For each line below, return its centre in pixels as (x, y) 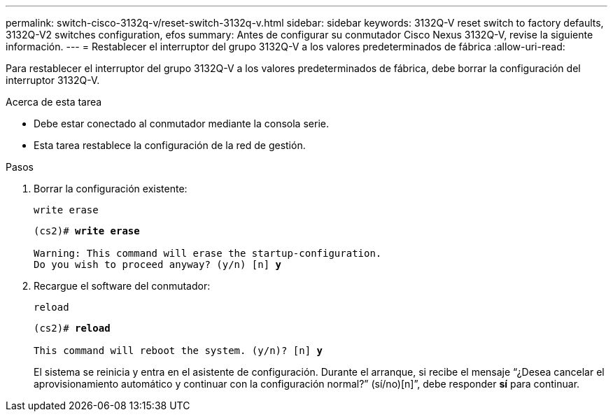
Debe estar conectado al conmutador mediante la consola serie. (181, 123)
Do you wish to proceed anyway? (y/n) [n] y (158, 264)
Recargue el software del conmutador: (122, 286)
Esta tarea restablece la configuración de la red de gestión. (170, 145)
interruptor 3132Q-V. (53, 80)
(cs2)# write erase (87, 231)
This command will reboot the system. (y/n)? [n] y (178, 351)
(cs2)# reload (72, 328)
